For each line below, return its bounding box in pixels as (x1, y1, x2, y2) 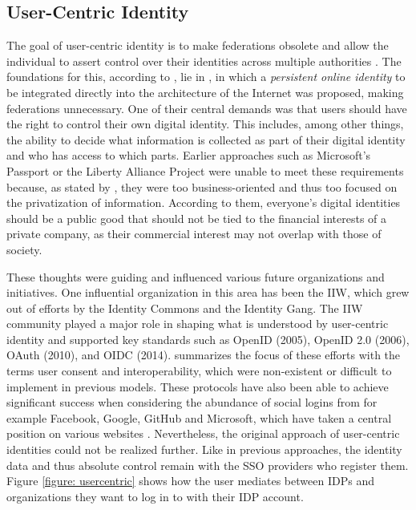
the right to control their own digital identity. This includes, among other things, (6, 115, 404, 132)
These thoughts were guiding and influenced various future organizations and (6, 268, 385, 285)
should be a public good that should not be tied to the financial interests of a (6, 209, 387, 226)
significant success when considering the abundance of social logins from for (6, 394, 378, 411)
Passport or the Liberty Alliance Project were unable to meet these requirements (6, 162, 404, 179)
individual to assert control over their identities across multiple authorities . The (6, 52, 402, 69)
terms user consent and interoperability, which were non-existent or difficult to (6, 362, 392, 379)
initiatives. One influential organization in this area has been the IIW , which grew (6, 284, 410, 301)
